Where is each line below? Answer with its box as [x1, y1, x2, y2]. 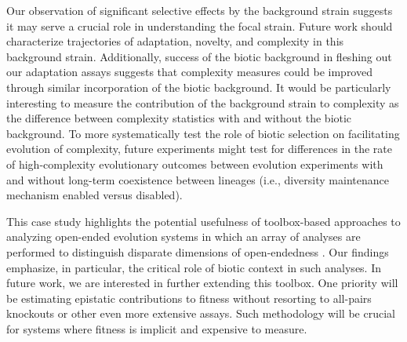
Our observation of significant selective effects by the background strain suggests [6, 2, 393, 18]
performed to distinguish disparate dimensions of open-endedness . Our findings [6, 243, 389, 260]
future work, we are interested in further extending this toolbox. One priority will [6, 275, 398, 291]
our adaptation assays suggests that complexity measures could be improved [6, 64, 372, 80]
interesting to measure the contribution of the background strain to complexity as [6, 94, 399, 111]
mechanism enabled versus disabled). [6, 187, 183, 203]
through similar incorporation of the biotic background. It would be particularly [6, 78, 391, 95]
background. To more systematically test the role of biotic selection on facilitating [6, 125, 400, 141]
